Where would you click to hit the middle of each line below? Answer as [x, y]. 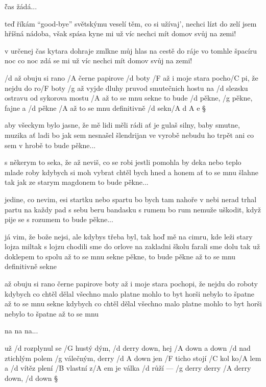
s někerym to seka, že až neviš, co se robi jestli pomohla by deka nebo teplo [123, 162]
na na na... [21, 331]
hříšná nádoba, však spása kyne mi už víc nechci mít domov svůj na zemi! [120, 33]
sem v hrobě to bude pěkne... [50, 145]
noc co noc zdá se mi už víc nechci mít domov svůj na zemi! [99, 61]
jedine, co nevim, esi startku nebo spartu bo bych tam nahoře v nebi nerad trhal [131, 199]
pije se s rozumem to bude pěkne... [59, 219]
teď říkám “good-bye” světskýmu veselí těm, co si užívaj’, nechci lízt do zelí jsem [131, 23]
